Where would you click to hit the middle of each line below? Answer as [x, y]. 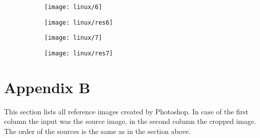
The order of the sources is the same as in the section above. [97, 131]
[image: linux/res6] [79, 22]
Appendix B [47, 87]
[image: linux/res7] [79, 53]
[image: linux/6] [73, 7]
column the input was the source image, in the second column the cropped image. [130, 121]
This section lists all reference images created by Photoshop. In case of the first [126, 111]
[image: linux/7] [73, 38]
